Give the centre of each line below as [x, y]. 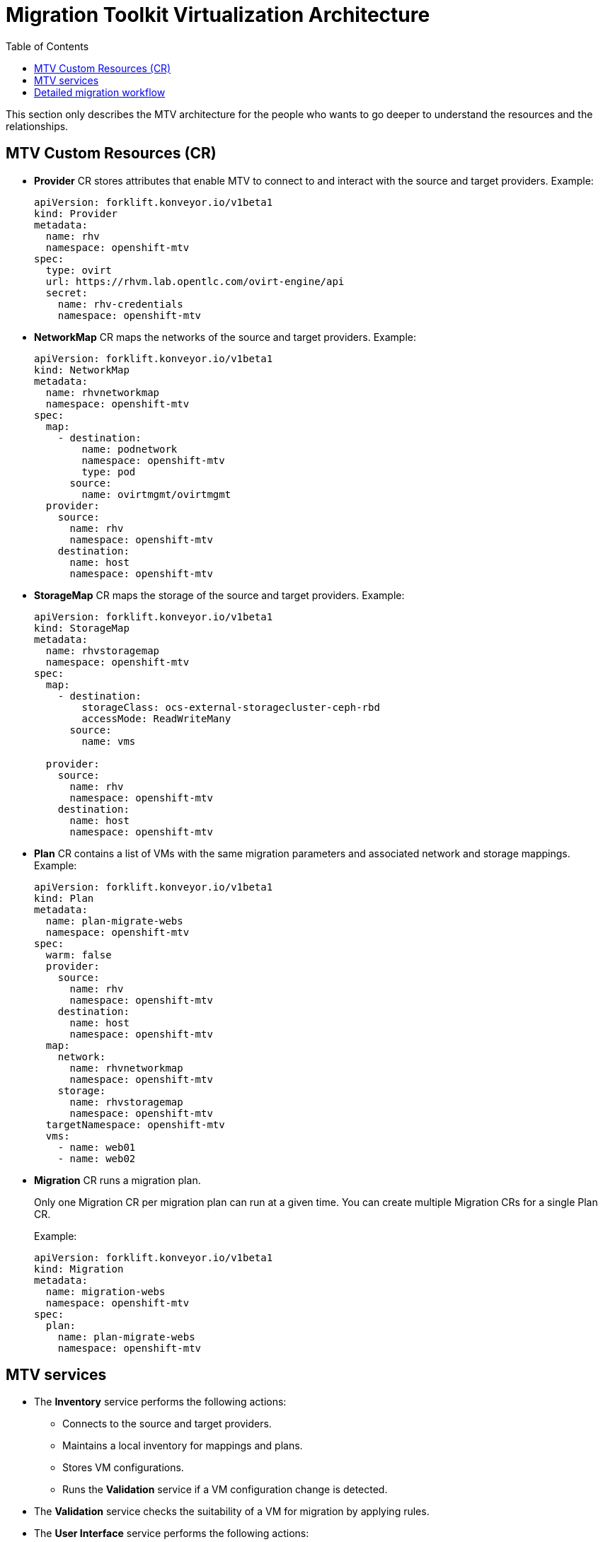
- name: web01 [97, 1147]
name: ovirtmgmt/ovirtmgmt [156, 494]
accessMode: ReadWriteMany [156, 718]
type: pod [109, 471]
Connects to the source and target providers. [167, 1424]
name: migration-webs [105, 1291]
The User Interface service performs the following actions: [172, 1534]
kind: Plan [64, 898]
